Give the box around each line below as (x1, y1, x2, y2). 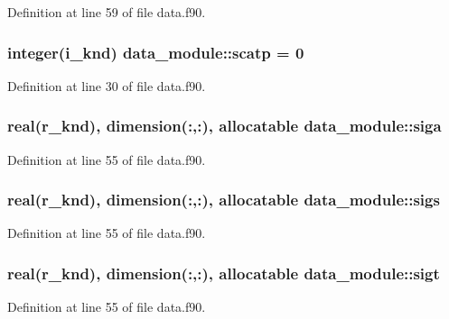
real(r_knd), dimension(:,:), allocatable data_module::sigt (7, 261, 440, 284)
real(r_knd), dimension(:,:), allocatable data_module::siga (7, 114, 442, 137)
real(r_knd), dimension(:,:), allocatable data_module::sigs (7, 188, 440, 211)
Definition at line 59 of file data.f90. (7, 3, 206, 21)
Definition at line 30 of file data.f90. (7, 76, 206, 95)
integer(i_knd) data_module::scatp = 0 (7, 41, 304, 63)
